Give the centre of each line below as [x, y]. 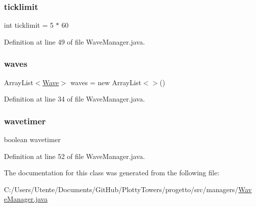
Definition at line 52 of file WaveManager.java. [75, 156]
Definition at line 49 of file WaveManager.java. [75, 41]
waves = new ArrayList [106, 82]
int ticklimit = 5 [29, 25]
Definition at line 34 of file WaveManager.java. [75, 99]
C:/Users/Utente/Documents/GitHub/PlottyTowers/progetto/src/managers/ [121, 189]
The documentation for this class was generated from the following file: [112, 173]
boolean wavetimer [32, 139]
